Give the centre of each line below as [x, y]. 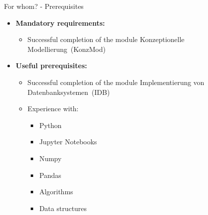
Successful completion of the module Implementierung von [116, 82]
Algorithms [56, 192]
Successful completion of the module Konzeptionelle [106, 39]
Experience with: [53, 108]
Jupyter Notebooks [68, 142]
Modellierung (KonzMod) [67, 49]
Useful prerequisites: [51, 65]
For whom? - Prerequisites [44, 6]
